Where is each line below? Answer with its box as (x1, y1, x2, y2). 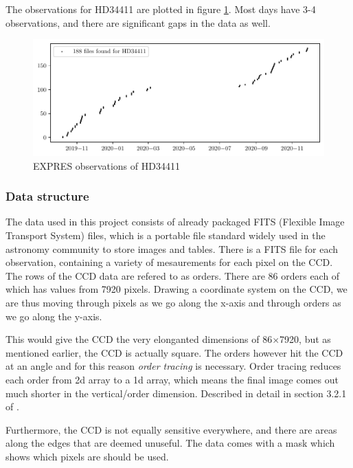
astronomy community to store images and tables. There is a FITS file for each (5, 241, 339, 256)
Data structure (5, 188, 89, 205)
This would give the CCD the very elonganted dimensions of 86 (5, 332, 273, 346)
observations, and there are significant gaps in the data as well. (5, 15, 271, 30)
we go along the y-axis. (5, 309, 102, 323)
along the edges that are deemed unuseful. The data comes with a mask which (5, 436, 335, 450)
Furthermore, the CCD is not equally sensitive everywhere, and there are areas (5, 422, 337, 436)
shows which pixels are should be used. (5, 449, 169, 463)
